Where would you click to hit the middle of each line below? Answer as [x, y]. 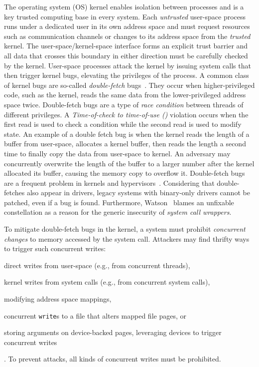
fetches [14, 192]
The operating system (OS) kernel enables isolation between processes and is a [124, 6]
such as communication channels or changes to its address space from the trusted [127, 36]
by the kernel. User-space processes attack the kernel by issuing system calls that [128, 65]
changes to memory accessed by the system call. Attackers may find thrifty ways [127, 238]
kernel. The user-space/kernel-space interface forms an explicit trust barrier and [126, 46]
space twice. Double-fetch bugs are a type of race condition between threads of [124, 104]
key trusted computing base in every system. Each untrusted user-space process [125, 16]
